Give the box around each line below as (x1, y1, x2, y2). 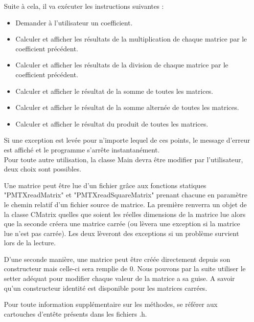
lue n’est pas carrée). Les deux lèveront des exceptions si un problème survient (4, 228, 239, 238)
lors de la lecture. (4, 237, 56, 248)
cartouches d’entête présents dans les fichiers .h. (4, 308, 147, 319)
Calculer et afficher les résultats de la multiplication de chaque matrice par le (15, 34, 247, 44)
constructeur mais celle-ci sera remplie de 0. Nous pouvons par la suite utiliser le (4, 263, 246, 274)
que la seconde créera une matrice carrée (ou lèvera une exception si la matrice (4, 218, 240, 229)
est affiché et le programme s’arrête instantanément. (4, 144, 160, 154)
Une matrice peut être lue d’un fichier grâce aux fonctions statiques (4, 180, 207, 190)
